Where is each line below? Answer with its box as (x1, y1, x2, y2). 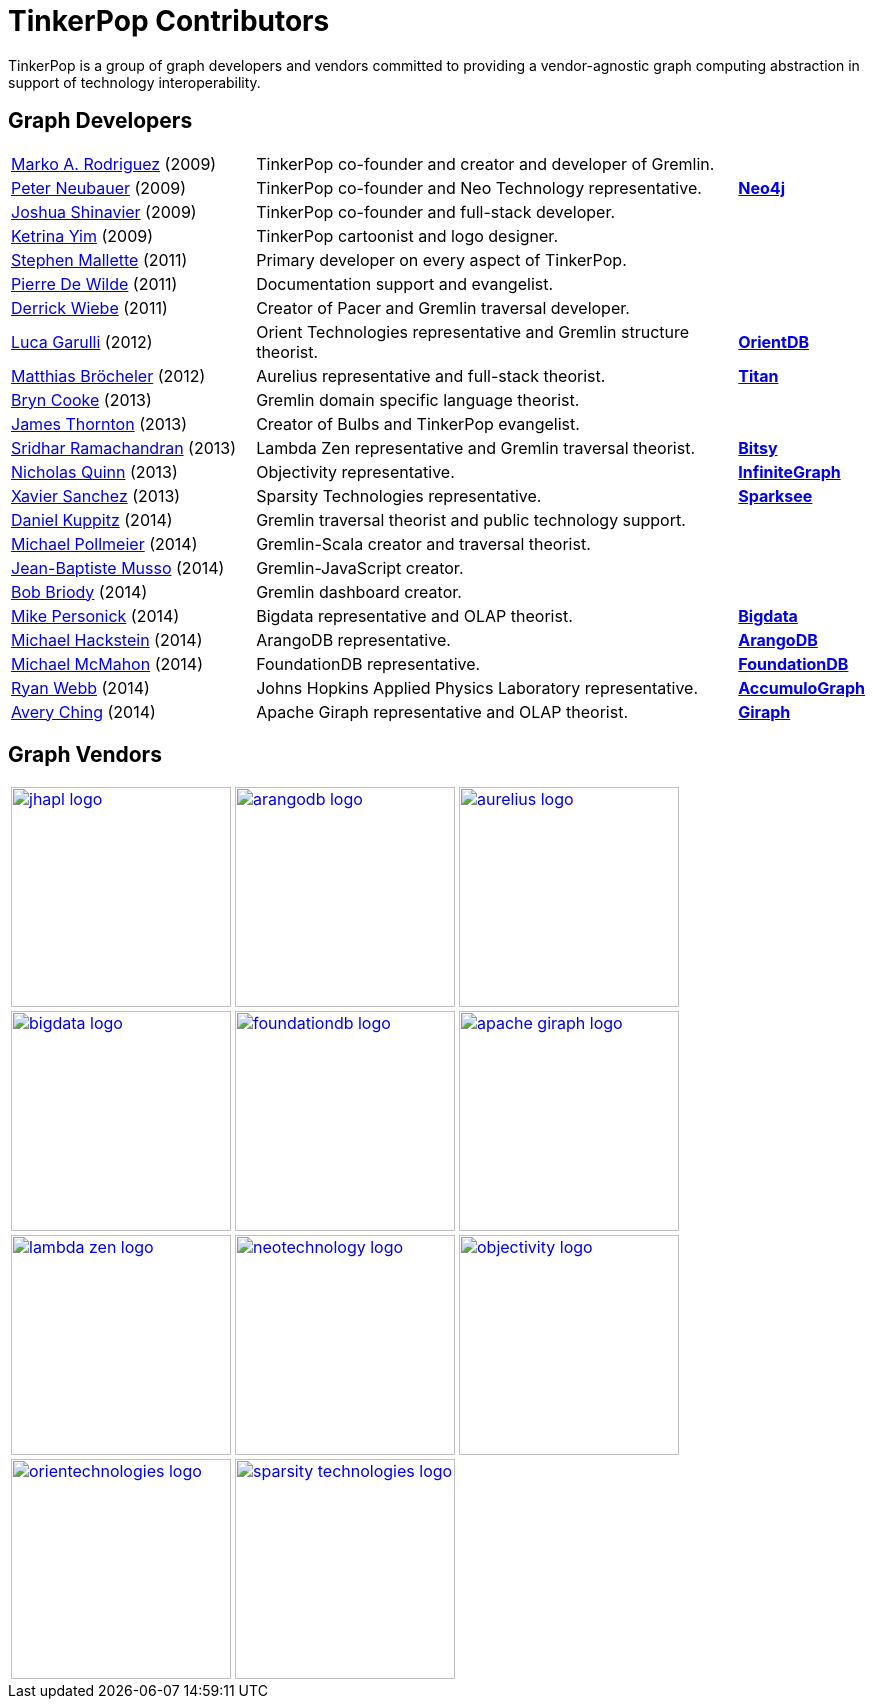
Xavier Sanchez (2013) (11, 485, 181, 506)
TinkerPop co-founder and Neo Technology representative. (256, 177, 702, 198)
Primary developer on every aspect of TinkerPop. (256, 249, 627, 270)
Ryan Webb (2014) (11, 677, 150, 698)
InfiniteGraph (738, 461, 841, 482)
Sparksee (738, 485, 813, 506)
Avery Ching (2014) (11, 701, 156, 722)
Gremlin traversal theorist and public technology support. (256, 509, 686, 530)
